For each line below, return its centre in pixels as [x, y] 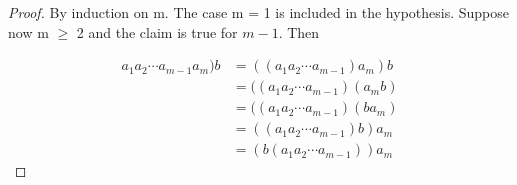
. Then [299, 31]
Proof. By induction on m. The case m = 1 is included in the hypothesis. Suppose [259, 12]
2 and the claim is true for [157, 31]
